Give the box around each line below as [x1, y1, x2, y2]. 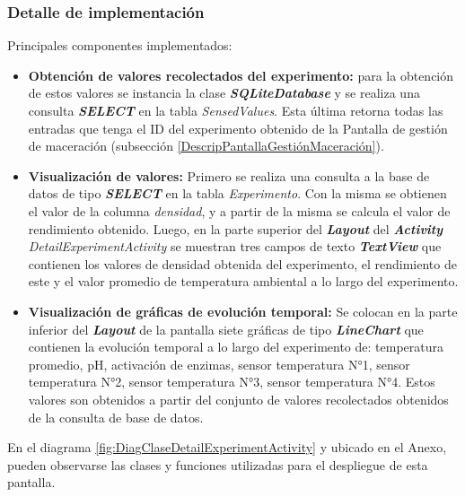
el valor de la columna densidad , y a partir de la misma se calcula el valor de [28, 201, 451, 220]
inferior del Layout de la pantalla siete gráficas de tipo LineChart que [28, 319, 424, 338]
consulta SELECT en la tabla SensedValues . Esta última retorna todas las [28, 101, 443, 119]
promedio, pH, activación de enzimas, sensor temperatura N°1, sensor [28, 354, 410, 373]
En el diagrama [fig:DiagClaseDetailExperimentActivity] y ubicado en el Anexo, [7, 438, 447, 457]
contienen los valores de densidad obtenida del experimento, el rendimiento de [28, 254, 457, 273]
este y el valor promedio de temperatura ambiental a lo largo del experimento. [28, 272, 459, 291]
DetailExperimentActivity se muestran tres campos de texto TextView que [28, 237, 442, 256]
